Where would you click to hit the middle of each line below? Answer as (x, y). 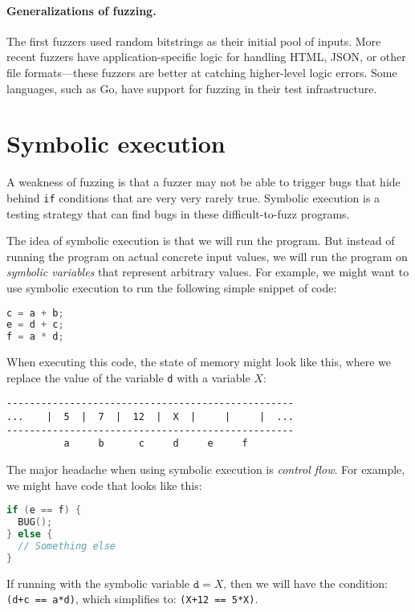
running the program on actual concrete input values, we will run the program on (207, 256)
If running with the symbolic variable (98, 583)
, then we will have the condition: (305, 583)
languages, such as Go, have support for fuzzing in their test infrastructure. (192, 88)
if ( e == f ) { (44, 510)
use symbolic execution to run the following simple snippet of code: (172, 287)
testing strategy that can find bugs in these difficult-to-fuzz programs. (178, 213)
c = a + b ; (35, 313)
